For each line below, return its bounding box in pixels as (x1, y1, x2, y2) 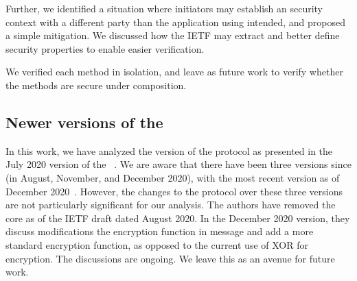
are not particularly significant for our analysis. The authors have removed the (5, 197, 336, 212)
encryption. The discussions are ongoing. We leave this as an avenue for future (5, 251, 335, 265)
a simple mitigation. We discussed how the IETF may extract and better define (5, 28, 340, 42)
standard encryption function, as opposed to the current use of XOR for (5, 237, 308, 252)
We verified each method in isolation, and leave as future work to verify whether (5, 64, 343, 79)
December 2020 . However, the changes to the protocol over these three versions (5, 184, 343, 198)
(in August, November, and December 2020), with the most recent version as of (5, 170, 340, 184)
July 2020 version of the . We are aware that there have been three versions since (5, 157, 352, 171)
